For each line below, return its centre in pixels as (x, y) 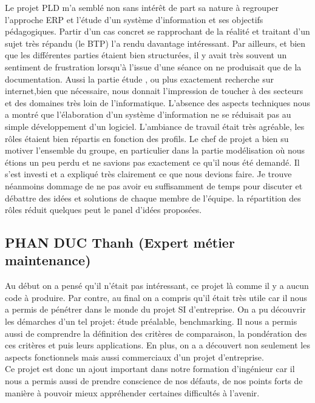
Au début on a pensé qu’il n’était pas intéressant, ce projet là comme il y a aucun (157, 286)
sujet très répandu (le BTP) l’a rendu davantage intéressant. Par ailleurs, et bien (155, 43)
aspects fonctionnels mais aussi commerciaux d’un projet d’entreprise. (134, 357)
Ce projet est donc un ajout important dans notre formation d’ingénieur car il (150, 369)
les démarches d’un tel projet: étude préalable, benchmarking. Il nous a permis (151, 321)
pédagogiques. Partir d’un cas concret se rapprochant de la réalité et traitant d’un (157, 31)
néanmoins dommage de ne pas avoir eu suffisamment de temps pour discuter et (154, 185)
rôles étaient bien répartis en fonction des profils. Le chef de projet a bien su (147, 138)
